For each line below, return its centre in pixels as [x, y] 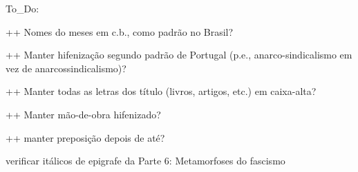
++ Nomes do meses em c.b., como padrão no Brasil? [120, 31]
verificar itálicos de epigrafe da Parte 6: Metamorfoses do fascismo [145, 161]
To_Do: [22, 8]
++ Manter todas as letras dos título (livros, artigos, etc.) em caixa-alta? [161, 91]
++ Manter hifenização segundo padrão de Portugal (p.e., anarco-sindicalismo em [179, 55]
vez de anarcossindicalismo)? [66, 68]
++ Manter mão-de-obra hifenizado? [83, 114]
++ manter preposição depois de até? [85, 137]
